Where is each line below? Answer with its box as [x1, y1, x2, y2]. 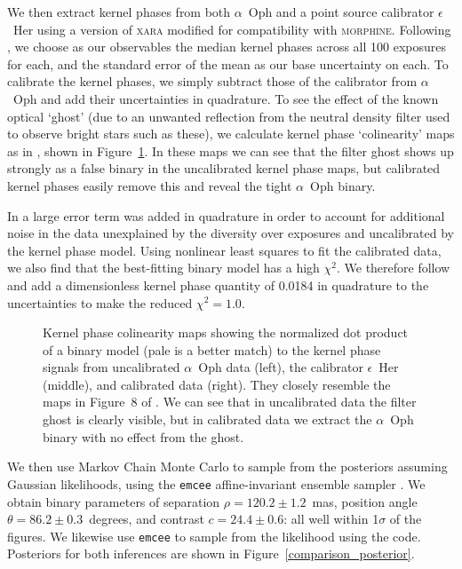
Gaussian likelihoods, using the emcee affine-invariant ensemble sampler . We [7, 474, 426, 493]
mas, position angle [312, 492, 418, 510]
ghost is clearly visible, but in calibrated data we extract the [43, 410, 372, 429]
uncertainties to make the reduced [7, 293, 193, 312]
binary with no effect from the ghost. [43, 427, 244, 446]
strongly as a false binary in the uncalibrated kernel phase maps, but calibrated [7, 159, 441, 178]
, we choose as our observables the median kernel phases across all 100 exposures [7, 37, 446, 56]
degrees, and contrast [89, 510, 204, 528]
